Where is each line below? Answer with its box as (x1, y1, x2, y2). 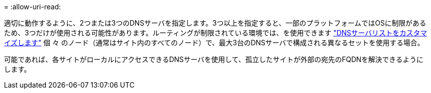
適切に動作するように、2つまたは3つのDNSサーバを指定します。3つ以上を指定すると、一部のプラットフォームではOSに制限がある (4, 19, 427, 27)
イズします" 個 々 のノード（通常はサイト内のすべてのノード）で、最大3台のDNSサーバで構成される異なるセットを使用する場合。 (4, 38, 424, 47)
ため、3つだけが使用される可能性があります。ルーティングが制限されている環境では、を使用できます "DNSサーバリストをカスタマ (4, 29, 427, 37)
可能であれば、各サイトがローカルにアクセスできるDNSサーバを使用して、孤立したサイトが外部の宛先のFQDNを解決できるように (4, 55, 424, 63)
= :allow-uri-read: (4, 2, 61, 11)
